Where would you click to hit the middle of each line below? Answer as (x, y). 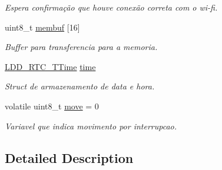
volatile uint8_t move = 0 (52, 106)
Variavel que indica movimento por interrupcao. (91, 126)
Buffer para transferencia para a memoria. (81, 47)
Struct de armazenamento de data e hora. (80, 86)
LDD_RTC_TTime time (50, 66)
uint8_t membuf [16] (42, 27)
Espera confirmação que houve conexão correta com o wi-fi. (111, 7)
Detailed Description (69, 157)
